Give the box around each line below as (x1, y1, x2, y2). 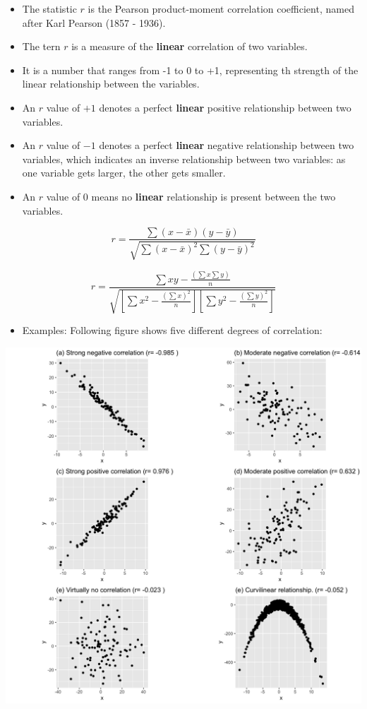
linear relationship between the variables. (22, 76, 200, 91)
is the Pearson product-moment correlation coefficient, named (88, 1, 354, 16)
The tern (22, 39, 61, 54)
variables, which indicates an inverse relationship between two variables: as (22, 151, 346, 166)
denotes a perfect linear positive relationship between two (99, 100, 351, 114)
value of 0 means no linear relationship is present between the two (46, 189, 336, 203)
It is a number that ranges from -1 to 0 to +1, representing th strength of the (22, 62, 359, 77)
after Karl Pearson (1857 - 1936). (22, 15, 166, 30)
